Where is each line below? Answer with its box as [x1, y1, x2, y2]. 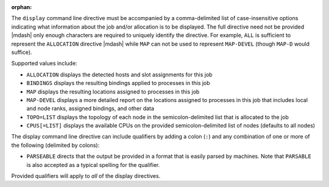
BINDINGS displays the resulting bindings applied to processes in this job [26, 80, 210, 87]
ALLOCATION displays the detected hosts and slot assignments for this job [26, 70, 213, 78]
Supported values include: [11, 59, 77, 67]
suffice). [11, 49, 33, 56]
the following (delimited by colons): [11, 141, 100, 149]
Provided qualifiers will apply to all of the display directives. [11, 172, 161, 180]
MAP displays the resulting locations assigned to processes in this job [26, 88, 200, 95]
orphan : [11, 4, 32, 10]
